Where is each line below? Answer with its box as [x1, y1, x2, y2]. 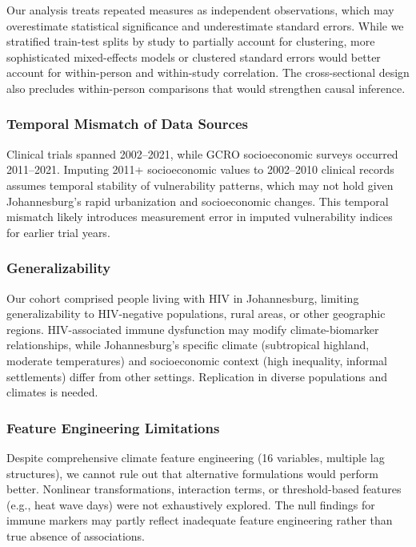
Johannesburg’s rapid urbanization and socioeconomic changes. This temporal [6, 192, 389, 209]
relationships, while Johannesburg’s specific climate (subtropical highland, [6, 336, 370, 353]
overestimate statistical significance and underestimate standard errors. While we [6, 17, 404, 34]
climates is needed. [6, 384, 98, 400]
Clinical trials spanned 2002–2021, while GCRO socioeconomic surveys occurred [6, 145, 398, 162]
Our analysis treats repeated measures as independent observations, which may [6, 2, 394, 18]
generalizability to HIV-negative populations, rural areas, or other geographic [6, 305, 386, 322]
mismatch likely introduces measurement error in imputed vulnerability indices [6, 208, 393, 225]
